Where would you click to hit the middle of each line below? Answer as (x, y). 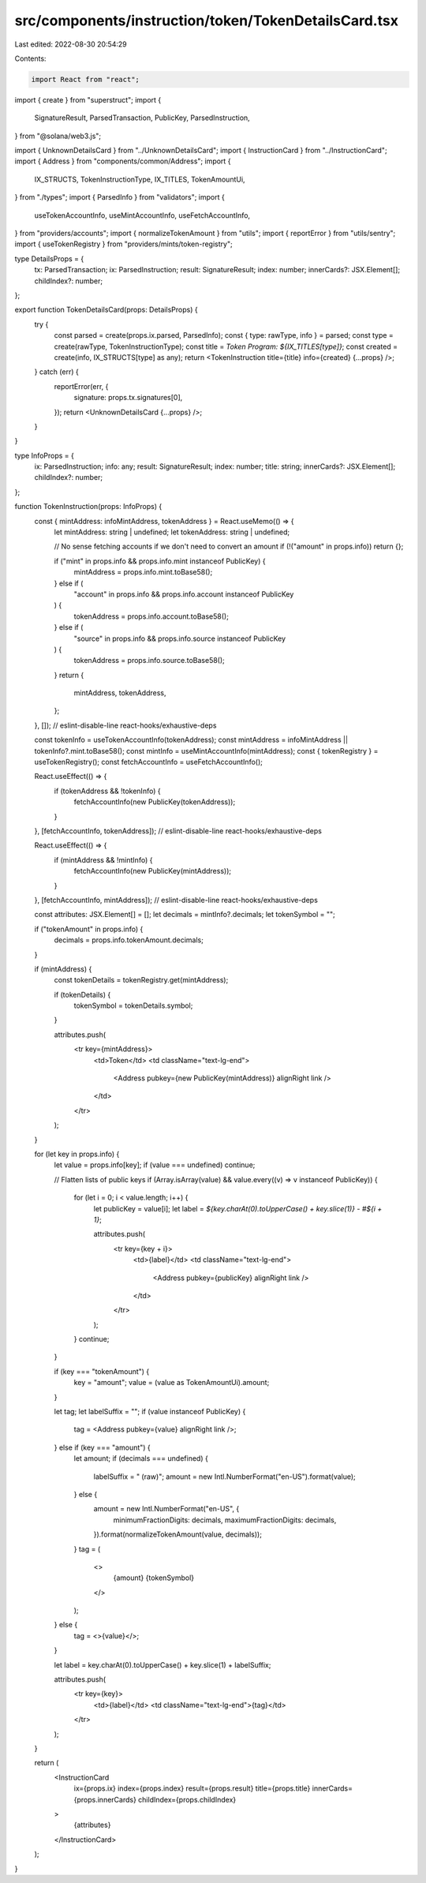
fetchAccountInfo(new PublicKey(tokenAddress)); (155, 802)
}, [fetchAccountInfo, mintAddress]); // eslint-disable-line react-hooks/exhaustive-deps (176, 900)
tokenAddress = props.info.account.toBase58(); (151, 616)
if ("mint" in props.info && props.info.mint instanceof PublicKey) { (160, 561)
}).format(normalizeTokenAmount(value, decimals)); (177, 1534)
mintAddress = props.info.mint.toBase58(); (143, 572)
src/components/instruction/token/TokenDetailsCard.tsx (206, 21)
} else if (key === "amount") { (103, 1447)
